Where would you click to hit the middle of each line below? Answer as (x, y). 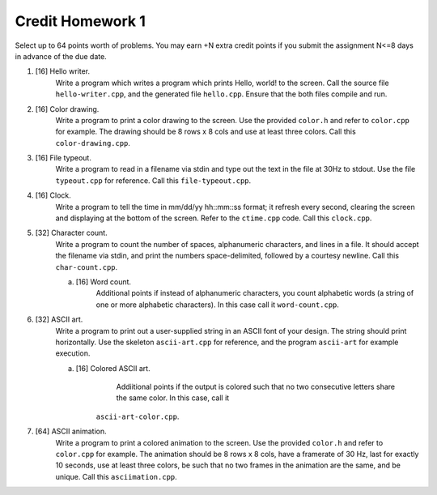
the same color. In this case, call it (173, 398)
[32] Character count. (72, 233)
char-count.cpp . (87, 267)
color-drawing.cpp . (93, 143)
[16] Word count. (104, 282)
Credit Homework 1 (80, 21)
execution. (73, 353)
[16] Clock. (53, 195)
